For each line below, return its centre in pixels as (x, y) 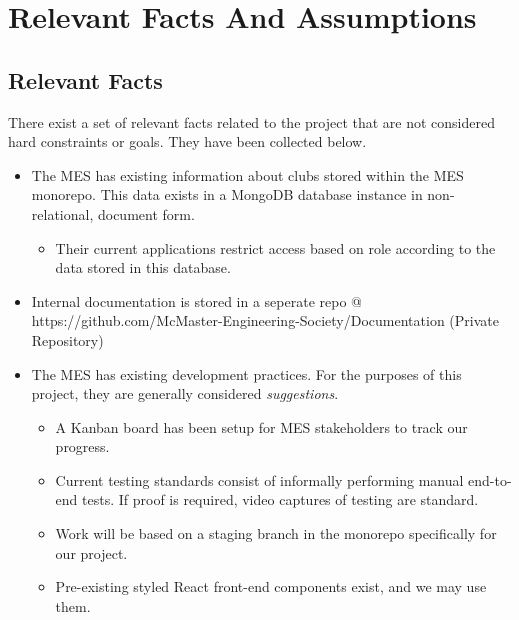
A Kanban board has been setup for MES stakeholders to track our (261, 426)
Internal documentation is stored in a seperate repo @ (196, 300)
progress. (82, 446)
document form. (146, 213)
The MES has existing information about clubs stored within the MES (247, 174)
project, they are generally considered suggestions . (185, 393)
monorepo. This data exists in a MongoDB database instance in (227, 194)
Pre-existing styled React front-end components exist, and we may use (271, 586)
